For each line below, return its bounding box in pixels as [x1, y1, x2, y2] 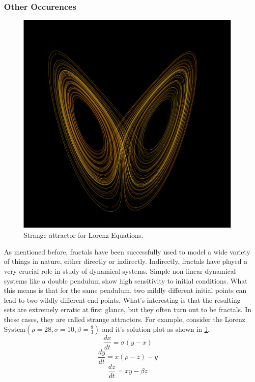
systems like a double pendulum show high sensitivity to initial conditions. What [4, 275, 248, 286]
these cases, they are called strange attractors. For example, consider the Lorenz [4, 314, 246, 324]
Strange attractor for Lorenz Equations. [24, 230, 143, 240]
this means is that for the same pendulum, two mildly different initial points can [4, 285, 247, 295]
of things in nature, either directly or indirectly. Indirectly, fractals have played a [4, 256, 248, 266]
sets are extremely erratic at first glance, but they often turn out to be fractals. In [4, 304, 252, 315]
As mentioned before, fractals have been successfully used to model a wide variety [4, 246, 251, 256]
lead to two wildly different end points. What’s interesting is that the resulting [4, 294, 241, 305]
